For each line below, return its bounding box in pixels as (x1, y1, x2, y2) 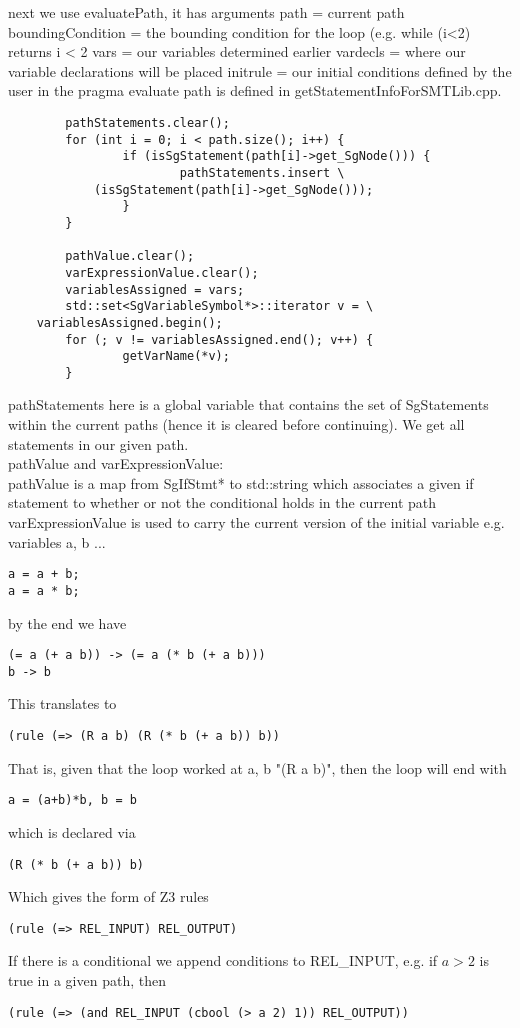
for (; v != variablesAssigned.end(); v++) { (65, 332, 374, 347)
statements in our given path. (8, 433, 189, 454)
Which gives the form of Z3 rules (8, 886, 209, 907)
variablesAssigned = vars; (65, 282, 245, 297)
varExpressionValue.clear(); (65, 265, 259, 280)
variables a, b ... (8, 531, 106, 552)
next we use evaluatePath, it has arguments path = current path (8, 2, 405, 22)
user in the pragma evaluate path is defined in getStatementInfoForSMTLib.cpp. (8, 80, 502, 101)
